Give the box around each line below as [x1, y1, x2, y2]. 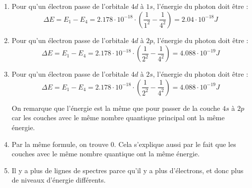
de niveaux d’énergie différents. [11, 175, 106, 185]
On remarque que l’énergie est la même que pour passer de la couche [11, 102, 220, 113]
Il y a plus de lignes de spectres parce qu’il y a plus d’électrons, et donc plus [11, 165, 244, 175]
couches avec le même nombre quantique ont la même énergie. [11, 148, 200, 159]
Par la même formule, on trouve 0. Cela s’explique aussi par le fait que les [11, 139, 236, 149]
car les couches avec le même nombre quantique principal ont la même [11, 112, 225, 123]
